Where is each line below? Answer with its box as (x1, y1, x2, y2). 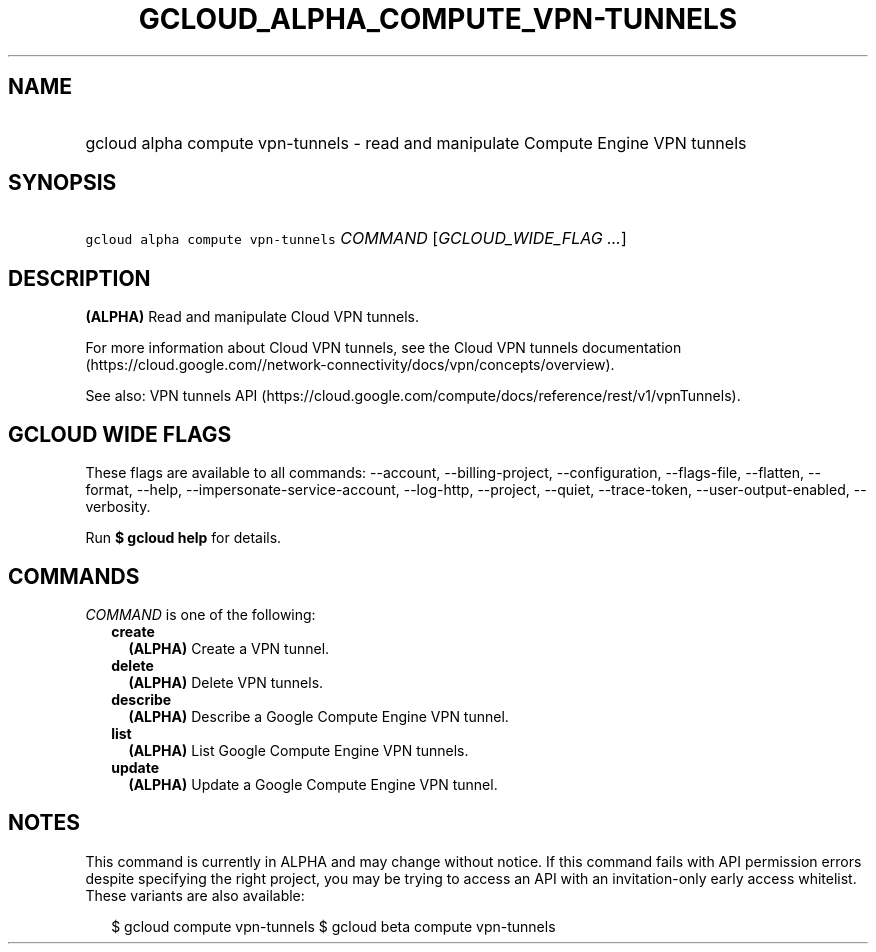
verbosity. (85, 498, 151, 516)
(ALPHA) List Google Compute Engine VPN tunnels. (128, 741, 469, 759)
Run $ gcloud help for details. (85, 529, 282, 547)
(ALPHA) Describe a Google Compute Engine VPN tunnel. (128, 707, 509, 725)
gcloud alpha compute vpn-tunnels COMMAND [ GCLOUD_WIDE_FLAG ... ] (85, 228, 627, 249)
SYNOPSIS (8, 170, 117, 196)
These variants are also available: (85, 886, 305, 904)
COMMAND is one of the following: (85, 605, 316, 623)
